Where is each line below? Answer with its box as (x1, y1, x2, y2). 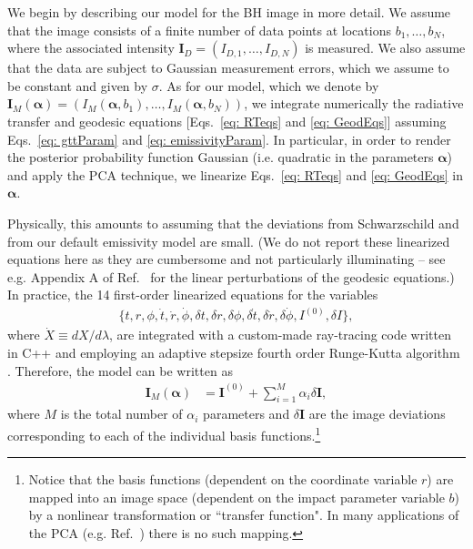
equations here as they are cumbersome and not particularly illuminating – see (7, 249, 446, 269)
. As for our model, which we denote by (158, 76, 379, 95)
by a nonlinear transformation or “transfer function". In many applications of (28, 505, 459, 524)
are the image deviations (308, 404, 446, 423)
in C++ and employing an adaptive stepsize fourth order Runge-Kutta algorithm (7, 342, 460, 361)
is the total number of (60, 404, 183, 423)
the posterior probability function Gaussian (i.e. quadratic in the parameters (7, 147, 434, 167)
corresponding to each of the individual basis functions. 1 (7, 423, 321, 444)
